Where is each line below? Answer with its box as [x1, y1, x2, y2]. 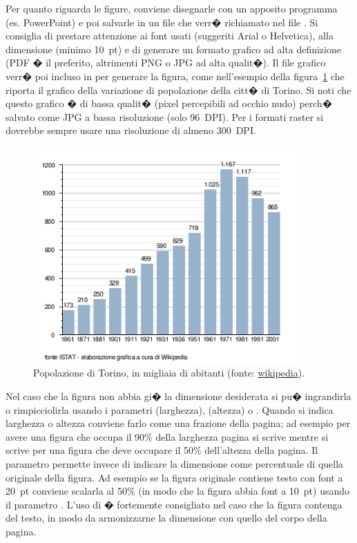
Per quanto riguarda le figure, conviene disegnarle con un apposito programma [6, 1, 338, 15]
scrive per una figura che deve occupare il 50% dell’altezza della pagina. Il [6, 443, 318, 457]
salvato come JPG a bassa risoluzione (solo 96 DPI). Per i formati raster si [6, 109, 324, 124]
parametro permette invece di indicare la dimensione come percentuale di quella [6, 456, 344, 470]
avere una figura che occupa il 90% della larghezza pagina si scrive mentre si [6, 429, 329, 444]
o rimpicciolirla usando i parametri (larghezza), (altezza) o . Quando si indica [6, 402, 334, 417]
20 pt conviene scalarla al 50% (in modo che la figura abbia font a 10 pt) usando [6, 484, 350, 498]
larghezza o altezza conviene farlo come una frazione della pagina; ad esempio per [6, 416, 351, 430]
